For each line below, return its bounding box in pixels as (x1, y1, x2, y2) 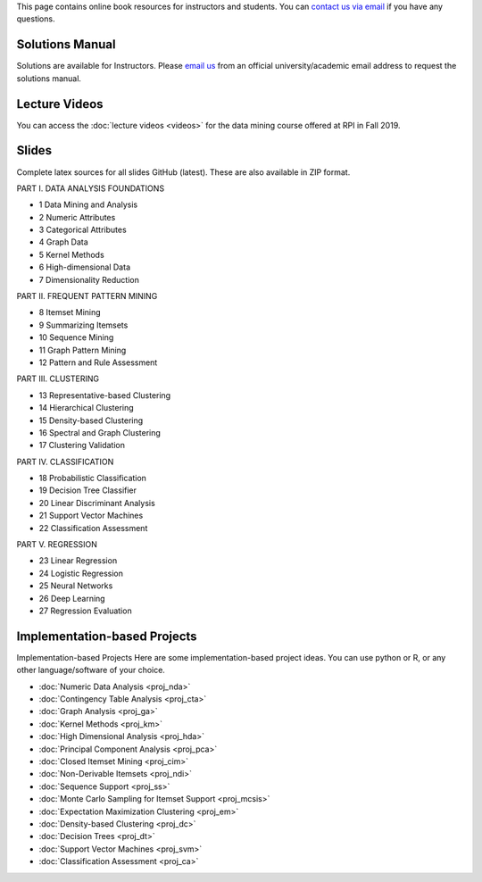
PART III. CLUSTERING (16, 373, 100, 384)
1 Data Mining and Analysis (38, 199, 138, 210)
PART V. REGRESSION (16, 539, 98, 550)
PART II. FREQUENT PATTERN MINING (16, 291, 158, 302)
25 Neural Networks (38, 580, 113, 591)
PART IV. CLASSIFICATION (16, 456, 114, 467)
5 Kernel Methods (38, 249, 104, 260)
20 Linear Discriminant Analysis (38, 497, 155, 508)
